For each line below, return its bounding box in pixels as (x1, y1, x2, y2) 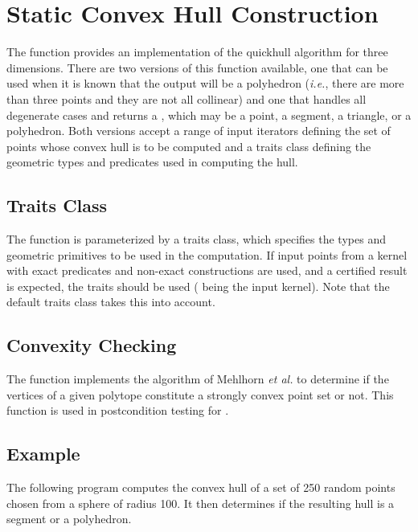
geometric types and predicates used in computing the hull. (6, 153, 298, 170)
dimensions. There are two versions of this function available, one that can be (6, 59, 388, 76)
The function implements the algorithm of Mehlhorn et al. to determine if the (6, 370, 389, 387)
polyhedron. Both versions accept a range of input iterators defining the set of (6, 122, 391, 139)
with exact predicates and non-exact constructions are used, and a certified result (6, 262, 408, 279)
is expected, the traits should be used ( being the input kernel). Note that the (6, 277, 390, 294)
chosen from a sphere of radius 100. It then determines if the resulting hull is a (6, 494, 395, 511)
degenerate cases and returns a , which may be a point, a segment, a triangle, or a (6, 106, 412, 123)
